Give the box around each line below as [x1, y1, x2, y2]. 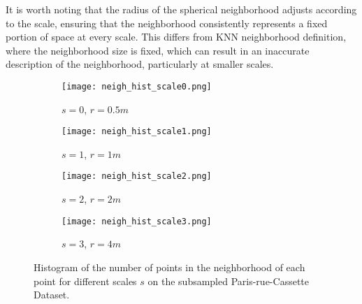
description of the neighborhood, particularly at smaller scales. [6, 57, 274, 71]
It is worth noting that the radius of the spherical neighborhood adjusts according [6, 2, 357, 16]
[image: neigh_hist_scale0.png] [61, 81, 212, 92]
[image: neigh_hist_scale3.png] [61, 216, 212, 226]
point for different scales [34, 273, 137, 288]
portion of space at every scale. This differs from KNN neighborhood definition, [6, 29, 347, 44]
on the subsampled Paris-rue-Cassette [147, 273, 309, 288]
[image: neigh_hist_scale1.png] [61, 126, 212, 137]
